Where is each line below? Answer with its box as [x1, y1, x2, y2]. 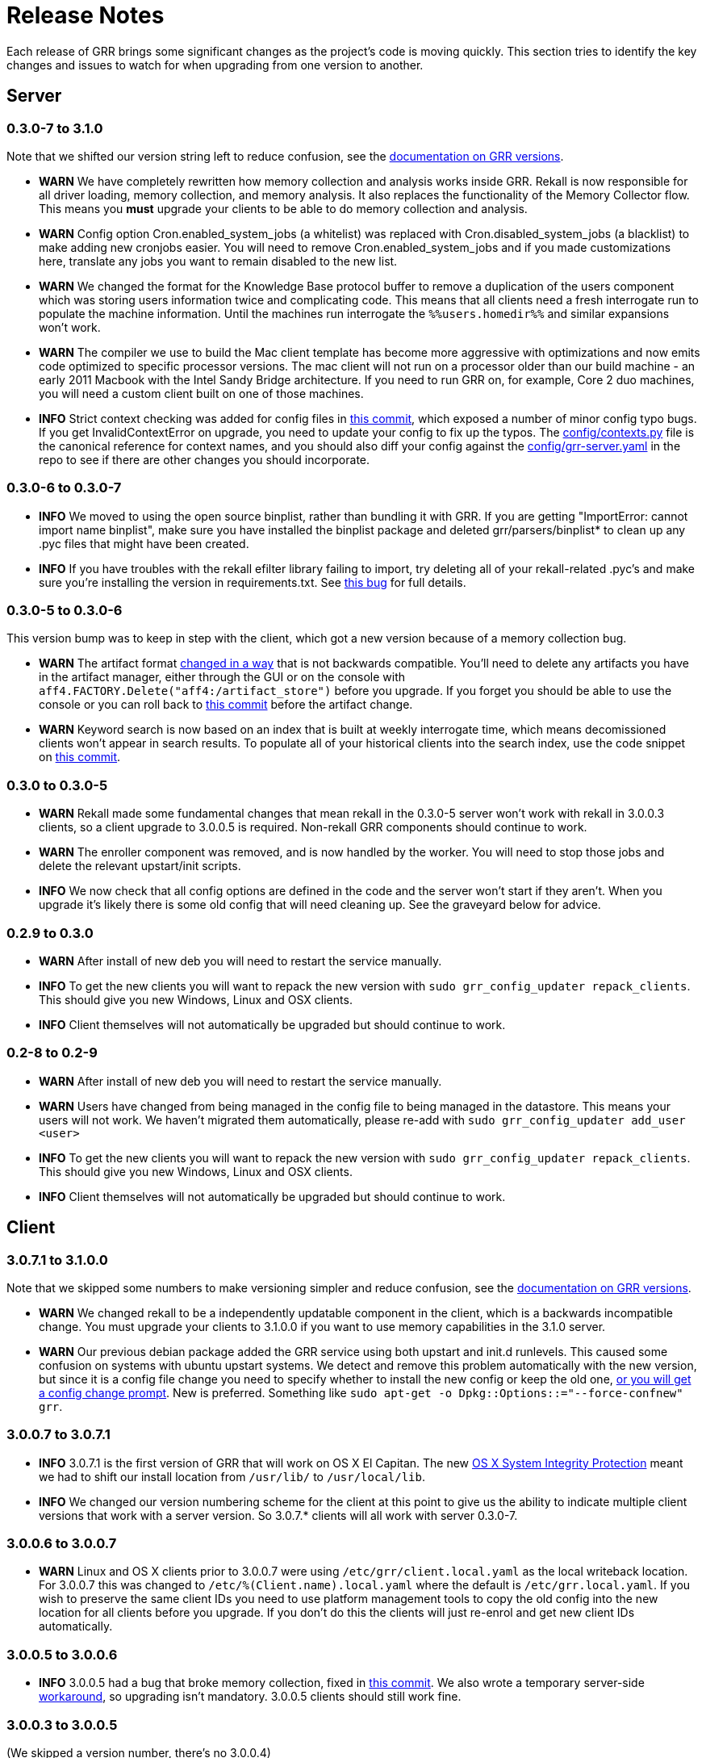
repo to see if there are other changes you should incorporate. [39, 452, 370, 467]
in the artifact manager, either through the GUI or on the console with [39, 670, 406, 684]
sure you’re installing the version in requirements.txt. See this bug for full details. [39, 575, 466, 589]
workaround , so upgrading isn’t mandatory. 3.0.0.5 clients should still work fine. [39, 1689, 462, 1704]
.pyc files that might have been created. [39, 536, 249, 550]
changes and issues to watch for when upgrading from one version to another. [6, 57, 424, 72]
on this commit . [39, 750, 121, 764]
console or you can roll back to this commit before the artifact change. [39, 697, 413, 712]
